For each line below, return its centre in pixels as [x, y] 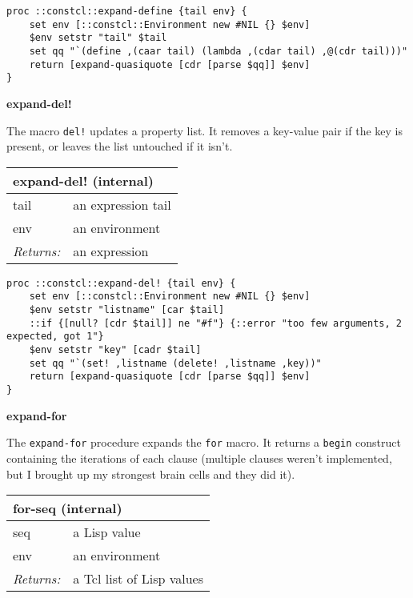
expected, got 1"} [55, 337]
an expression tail [122, 204]
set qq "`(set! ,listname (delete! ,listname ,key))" [175, 363]
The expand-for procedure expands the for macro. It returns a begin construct [204, 442]
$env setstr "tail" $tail [98, 38]
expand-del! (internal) [83, 180]
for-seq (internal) [68, 508]
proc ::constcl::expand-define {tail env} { [127, 11]
